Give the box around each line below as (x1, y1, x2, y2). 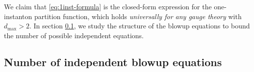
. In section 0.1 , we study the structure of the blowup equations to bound (29, 21, 250, 31)
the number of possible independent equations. (4, 30, 144, 40)
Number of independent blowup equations (4, 54, 222, 69)
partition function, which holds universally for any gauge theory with (34, 11, 242, 21)
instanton (4, 11, 32, 21)
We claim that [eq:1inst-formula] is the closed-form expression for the (4, 1, 212, 11)
